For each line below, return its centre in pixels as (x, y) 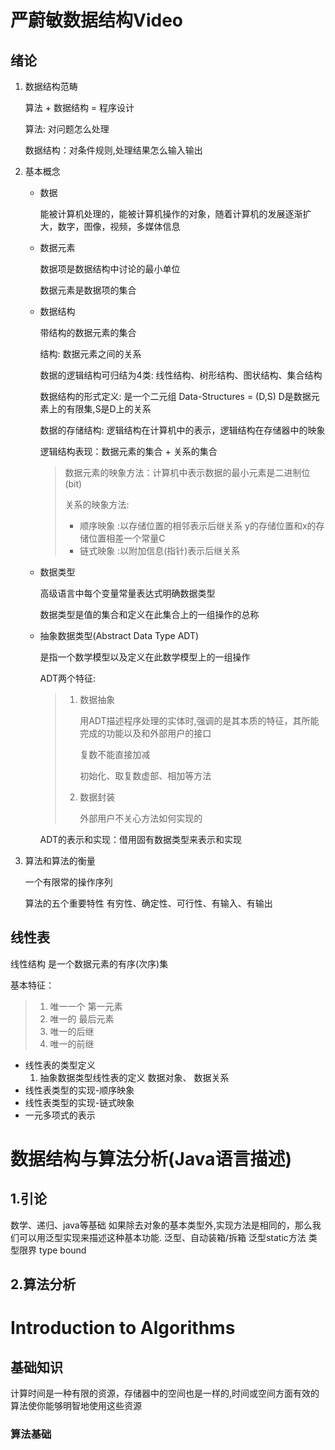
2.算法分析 (43, 1284)
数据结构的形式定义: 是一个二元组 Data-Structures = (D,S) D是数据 (175, 396)
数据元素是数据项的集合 (88, 290)
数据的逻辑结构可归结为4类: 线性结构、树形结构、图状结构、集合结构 (181, 375)
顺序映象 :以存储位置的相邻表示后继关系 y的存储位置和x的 (198, 525)
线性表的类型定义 (60, 1065)
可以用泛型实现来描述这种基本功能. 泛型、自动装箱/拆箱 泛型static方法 (162, 1237)
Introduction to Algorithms (123, 1328)
